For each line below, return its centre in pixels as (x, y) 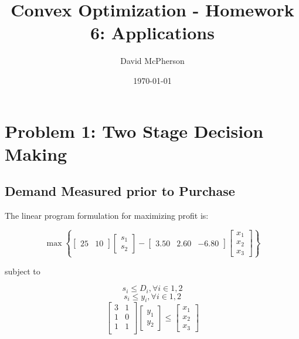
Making (36, 153)
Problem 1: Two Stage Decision (134, 130)
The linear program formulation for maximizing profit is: (107, 216)
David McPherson (152, 61)
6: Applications (152, 33)
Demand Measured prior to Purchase (120, 191)
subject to (23, 271)
